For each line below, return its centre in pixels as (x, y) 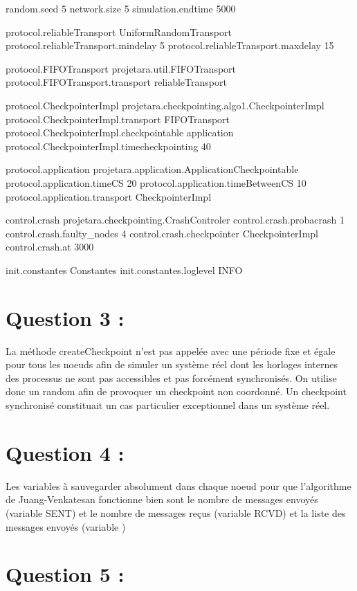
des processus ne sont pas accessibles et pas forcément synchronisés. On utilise (171, 378)
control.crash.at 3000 (50, 247)
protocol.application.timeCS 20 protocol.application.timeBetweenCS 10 (156, 182)
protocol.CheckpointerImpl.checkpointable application (120, 133)
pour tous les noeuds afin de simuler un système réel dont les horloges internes (172, 364)
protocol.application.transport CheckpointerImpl (109, 196)
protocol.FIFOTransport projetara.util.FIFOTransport (121, 68)
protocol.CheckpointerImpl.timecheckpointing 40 (108, 146)
